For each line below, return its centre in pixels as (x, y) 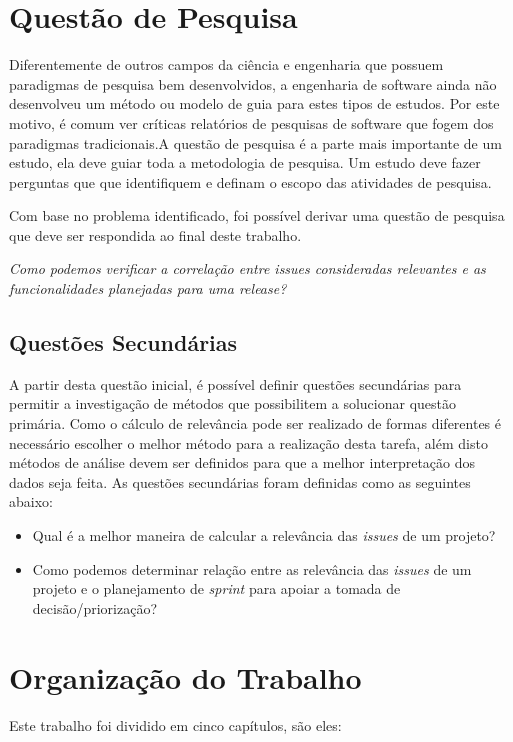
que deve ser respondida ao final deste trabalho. (155, 234)
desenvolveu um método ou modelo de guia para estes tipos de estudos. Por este (254, 103)
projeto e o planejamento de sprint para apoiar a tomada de (216, 588)
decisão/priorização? (95, 607)
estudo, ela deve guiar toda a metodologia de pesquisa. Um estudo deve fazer (245, 162)
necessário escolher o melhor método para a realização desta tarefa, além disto (248, 442)
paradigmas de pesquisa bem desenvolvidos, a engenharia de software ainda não (253, 83)
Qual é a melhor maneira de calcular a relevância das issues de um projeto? (264, 535)
